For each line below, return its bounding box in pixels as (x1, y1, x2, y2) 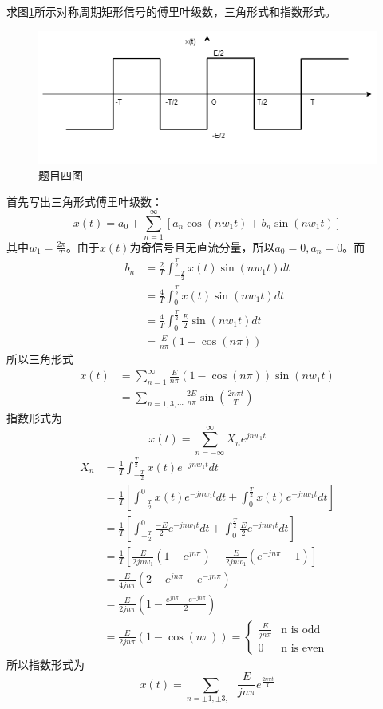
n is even (281, 643, 325, 655)
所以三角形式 (6, 351, 73, 366)
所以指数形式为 (6, 656, 85, 672)
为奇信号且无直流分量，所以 (129, 238, 275, 255)
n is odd (281, 624, 321, 636)
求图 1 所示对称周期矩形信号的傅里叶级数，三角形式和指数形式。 (6, 3, 336, 19)
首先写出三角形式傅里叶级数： (6, 193, 163, 210)
